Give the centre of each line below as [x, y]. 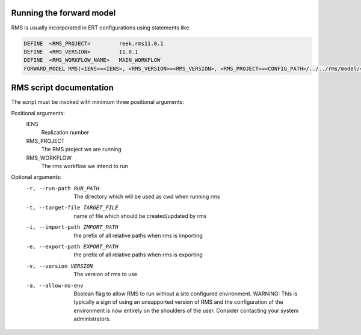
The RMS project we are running [81, 149]
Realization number [65, 133]
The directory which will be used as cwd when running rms [147, 197]
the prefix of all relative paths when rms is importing [138, 235]
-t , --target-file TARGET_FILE [72, 208]
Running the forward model [63, 13]
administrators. [92, 319]
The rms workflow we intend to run [85, 166]
